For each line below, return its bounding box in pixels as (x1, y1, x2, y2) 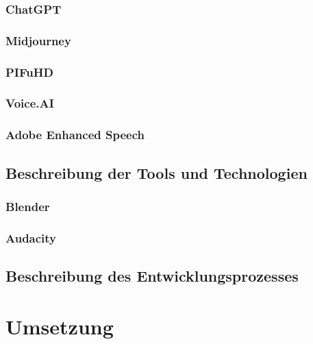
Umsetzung (5, 312, 114, 340)
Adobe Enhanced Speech (5, 126, 145, 143)
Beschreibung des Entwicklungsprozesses (5, 265, 299, 286)
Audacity (5, 229, 57, 246)
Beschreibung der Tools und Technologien (5, 162, 308, 183)
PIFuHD (5, 63, 53, 80)
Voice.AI (5, 95, 54, 112)
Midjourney (5, 32, 71, 49)
